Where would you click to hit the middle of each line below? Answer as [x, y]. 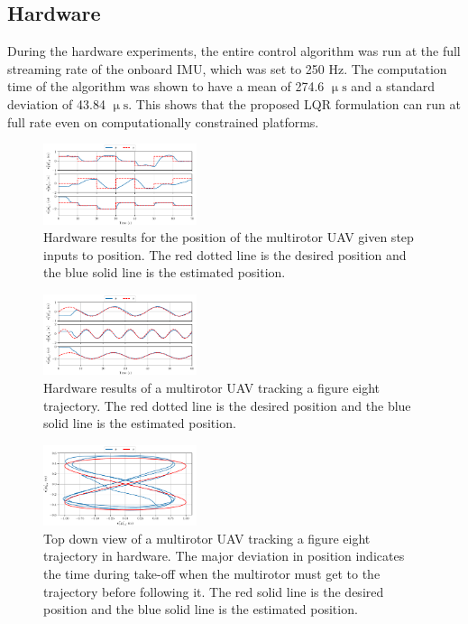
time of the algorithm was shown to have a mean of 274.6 [166, 86]
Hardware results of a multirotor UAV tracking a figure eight [211, 387]
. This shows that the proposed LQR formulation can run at [294, 103]
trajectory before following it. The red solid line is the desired [214, 591]
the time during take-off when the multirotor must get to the [212, 573]
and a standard [393, 86]
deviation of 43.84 [56, 103]
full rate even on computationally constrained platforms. [163, 121]
